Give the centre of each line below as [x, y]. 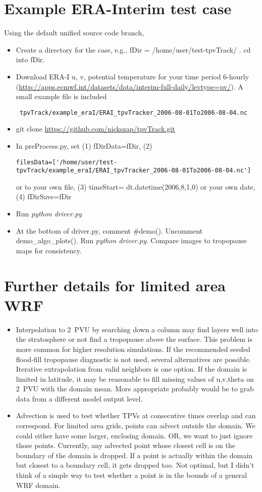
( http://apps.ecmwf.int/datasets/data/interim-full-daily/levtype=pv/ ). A [129, 86]
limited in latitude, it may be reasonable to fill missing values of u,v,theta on [135, 378]
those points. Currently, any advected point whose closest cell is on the [125, 445]
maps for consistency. [49, 250]
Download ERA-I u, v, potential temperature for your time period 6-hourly [133, 76]
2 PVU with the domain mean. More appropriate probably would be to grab [135, 389]
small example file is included [61, 96]
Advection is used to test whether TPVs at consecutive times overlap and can [136, 415]
